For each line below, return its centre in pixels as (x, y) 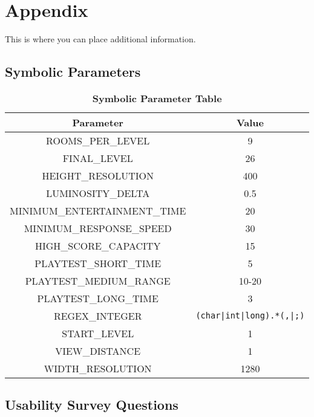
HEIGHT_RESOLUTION (98, 175)
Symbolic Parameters (73, 72)
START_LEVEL (98, 333)
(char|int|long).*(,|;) (250, 316)
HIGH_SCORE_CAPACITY (98, 245)
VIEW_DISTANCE (98, 351)
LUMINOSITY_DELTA (98, 193)
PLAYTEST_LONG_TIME (98, 298)
